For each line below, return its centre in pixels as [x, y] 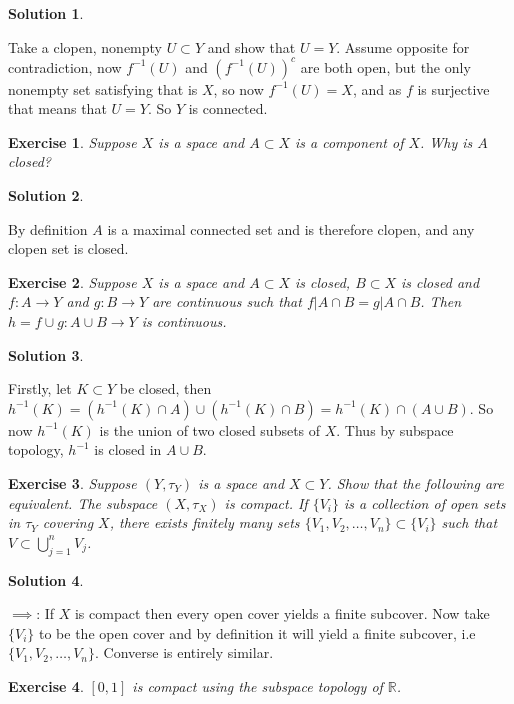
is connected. [228, 108]
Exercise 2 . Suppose [72, 281]
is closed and [440, 281]
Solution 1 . [46, 13]
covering [68, 522]
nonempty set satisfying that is [103, 88]
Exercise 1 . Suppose [72, 141]
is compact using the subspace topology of [257, 685]
